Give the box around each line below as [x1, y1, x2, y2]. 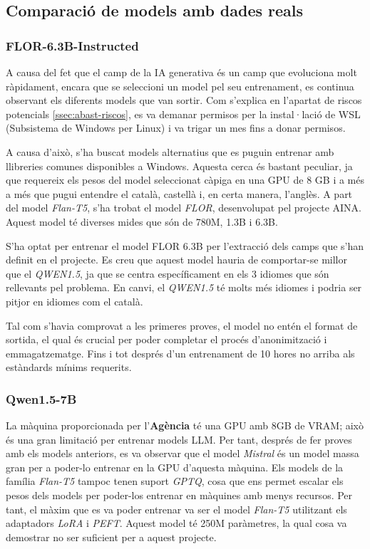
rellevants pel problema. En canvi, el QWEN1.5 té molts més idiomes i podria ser [6, 280, 362, 295]
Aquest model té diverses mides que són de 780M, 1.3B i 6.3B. [6, 214, 278, 229]
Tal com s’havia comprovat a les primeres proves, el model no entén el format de [6, 318, 358, 333]
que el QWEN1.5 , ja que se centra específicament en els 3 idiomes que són [6, 266, 329, 281]
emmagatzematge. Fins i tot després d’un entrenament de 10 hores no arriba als [6, 345, 355, 360]
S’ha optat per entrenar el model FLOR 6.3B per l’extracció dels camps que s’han [6, 238, 364, 253]
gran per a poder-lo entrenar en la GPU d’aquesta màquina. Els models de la [6, 459, 344, 474]
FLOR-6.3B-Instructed [6, 36, 139, 54]
